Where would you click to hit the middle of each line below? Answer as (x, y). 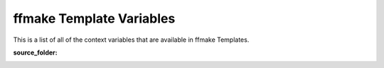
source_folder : (35, 52)
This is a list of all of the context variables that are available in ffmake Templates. (131, 40)
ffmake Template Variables (94, 18)
